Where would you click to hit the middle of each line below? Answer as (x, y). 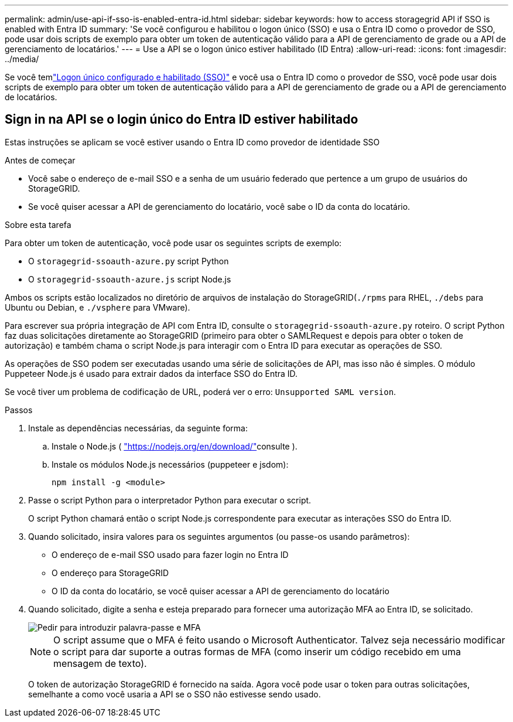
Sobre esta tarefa (38, 224)
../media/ (22, 59)
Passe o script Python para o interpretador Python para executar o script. (170, 500)
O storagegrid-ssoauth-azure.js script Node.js (130, 279)
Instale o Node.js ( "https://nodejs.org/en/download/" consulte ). (175, 446)
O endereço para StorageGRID (110, 573)
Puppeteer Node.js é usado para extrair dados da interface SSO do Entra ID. (151, 373)
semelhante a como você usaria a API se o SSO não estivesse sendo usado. (175, 694)
